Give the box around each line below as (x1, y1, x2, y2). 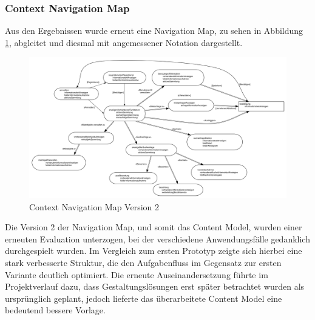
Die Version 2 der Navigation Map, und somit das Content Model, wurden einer (5, 221, 302, 233)
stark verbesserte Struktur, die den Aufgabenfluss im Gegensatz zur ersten (5, 256, 282, 269)
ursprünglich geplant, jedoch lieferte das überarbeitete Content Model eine (5, 292, 282, 304)
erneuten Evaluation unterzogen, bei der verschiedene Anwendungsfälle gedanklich (5, 232, 310, 245)
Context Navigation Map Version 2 (29, 200, 160, 213)
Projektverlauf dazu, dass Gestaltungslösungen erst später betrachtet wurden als (5, 280, 305, 293)
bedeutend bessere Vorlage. (5, 304, 106, 316)
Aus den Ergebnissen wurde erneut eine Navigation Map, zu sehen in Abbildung (5, 24, 303, 37)
